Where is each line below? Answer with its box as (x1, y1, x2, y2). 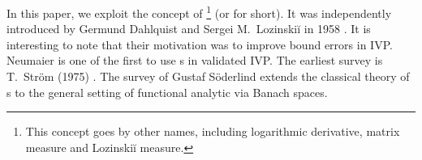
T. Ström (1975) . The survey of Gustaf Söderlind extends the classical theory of (6, 68, 410, 85)
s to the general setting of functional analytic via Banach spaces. (6, 83, 328, 100)
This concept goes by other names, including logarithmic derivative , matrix (25, 123, 400, 140)
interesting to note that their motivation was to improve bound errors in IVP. (6, 36, 393, 53)
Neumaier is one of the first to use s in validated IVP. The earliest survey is (6, 52, 383, 69)
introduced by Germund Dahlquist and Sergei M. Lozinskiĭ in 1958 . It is (6, 20, 371, 37)
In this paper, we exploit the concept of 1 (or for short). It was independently (6, 2, 392, 21)
